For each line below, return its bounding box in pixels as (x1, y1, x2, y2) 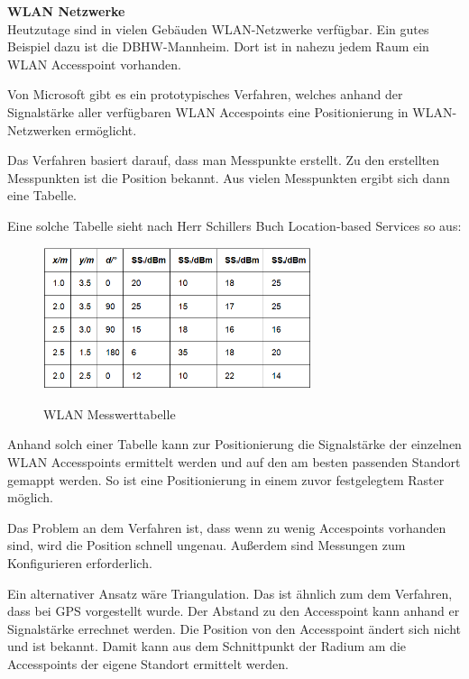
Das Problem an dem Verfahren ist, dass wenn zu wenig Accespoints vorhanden (7, 518, 446, 537)
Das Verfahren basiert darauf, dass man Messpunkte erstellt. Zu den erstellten (7, 151, 439, 170)
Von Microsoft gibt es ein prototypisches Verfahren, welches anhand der (7, 85, 403, 104)
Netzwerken (7, 120, 71, 139)
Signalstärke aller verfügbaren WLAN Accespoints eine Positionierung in (7, 102, 409, 121)
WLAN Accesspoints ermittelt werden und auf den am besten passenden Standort (7, 453, 461, 472)
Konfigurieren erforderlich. (7, 554, 152, 573)
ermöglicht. (75, 120, 137, 139)
